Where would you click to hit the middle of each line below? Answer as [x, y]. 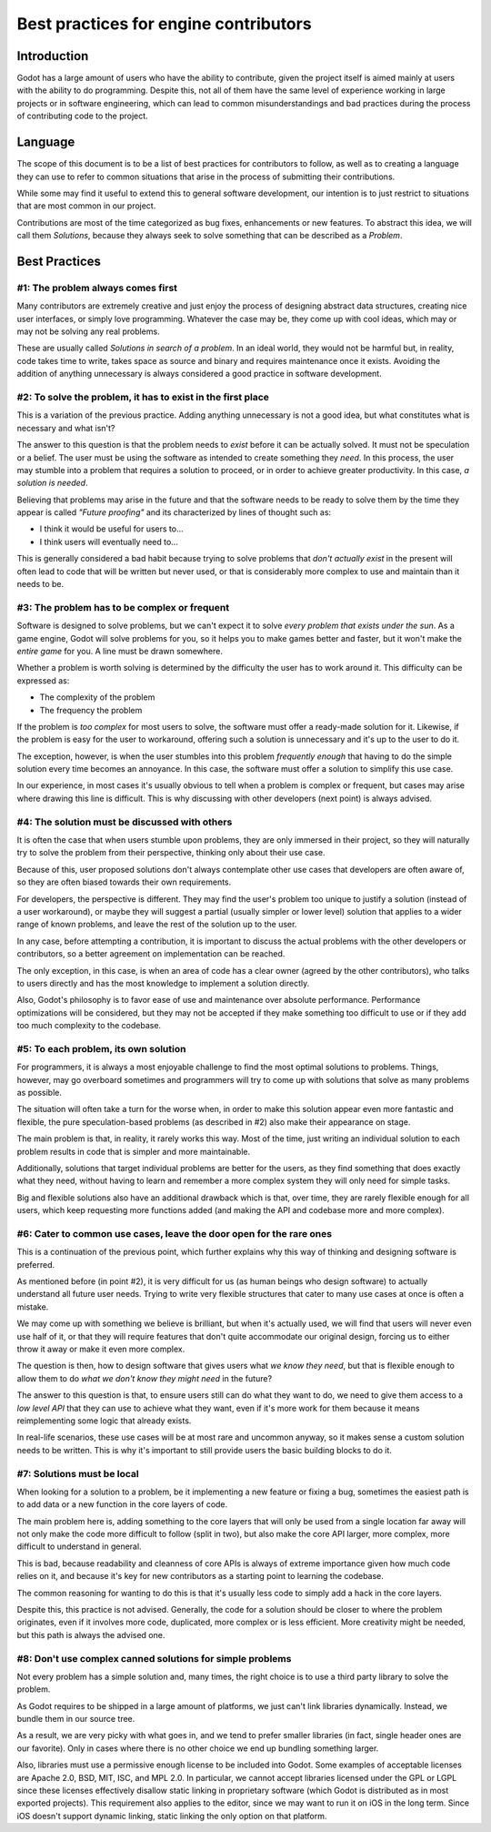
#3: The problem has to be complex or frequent [123, 607]
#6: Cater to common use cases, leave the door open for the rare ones [174, 1233]
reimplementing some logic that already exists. [104, 1421]
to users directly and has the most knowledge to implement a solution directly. [163, 983]
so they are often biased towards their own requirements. [124, 882]
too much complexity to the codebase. [89, 1026]
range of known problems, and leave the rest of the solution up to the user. [157, 925]
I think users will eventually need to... [109, 542]
